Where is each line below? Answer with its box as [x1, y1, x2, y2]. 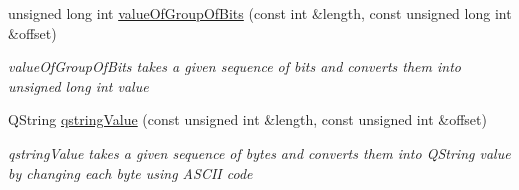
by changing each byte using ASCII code [8, 162, 253, 183]
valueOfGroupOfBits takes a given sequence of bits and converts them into [8, 56, 461, 77]
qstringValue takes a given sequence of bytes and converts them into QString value [8, 142, 511, 163]
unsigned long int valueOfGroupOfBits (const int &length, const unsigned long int [8, 3, 512, 23]
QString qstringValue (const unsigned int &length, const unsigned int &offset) [8, 109, 487, 130]
